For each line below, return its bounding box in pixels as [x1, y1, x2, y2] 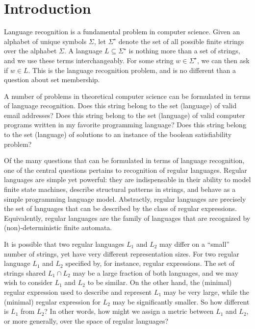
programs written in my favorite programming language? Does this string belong [4, 119, 246, 130]
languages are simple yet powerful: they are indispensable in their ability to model [4, 174, 251, 185]
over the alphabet [4, 46, 57, 56]
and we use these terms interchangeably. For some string [4, 55, 174, 65]
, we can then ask [197, 55, 250, 65]
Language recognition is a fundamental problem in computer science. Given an [4, 26, 240, 37]
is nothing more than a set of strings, [128, 46, 240, 56]
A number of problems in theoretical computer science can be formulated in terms [4, 91, 251, 101]
